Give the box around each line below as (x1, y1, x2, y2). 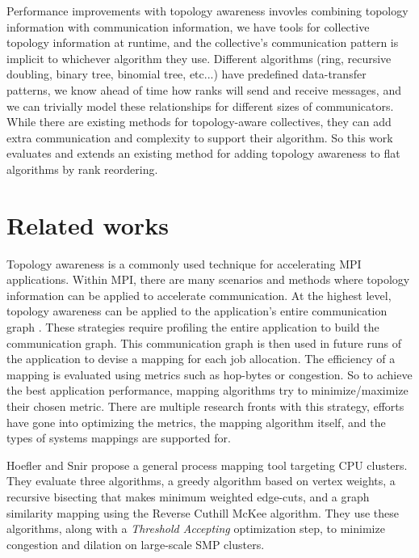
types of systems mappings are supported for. (6, 429, 231, 446)
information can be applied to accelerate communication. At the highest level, (6, 286, 392, 303)
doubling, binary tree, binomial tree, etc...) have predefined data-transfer (6, 66, 367, 82)
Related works (6, 208, 169, 241)
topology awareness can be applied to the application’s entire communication (6, 302, 388, 319)
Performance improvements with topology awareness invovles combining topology (6, 2, 409, 19)
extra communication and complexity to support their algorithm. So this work (6, 129, 393, 146)
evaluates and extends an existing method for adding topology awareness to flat (6, 145, 400, 162)
